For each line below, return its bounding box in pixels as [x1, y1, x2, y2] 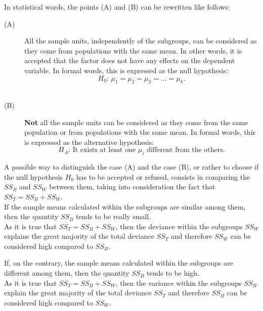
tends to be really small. [76, 211, 151, 222]
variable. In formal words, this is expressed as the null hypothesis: [24, 65, 229, 75]
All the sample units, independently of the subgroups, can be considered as [24, 35, 257, 46]
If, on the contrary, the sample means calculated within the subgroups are [4, 257, 233, 268]
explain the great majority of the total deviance [4, 287, 152, 298]
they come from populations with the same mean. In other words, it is [24, 45, 242, 56]
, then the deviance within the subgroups [115, 221, 243, 231]
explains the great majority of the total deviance [4, 231, 154, 241]
